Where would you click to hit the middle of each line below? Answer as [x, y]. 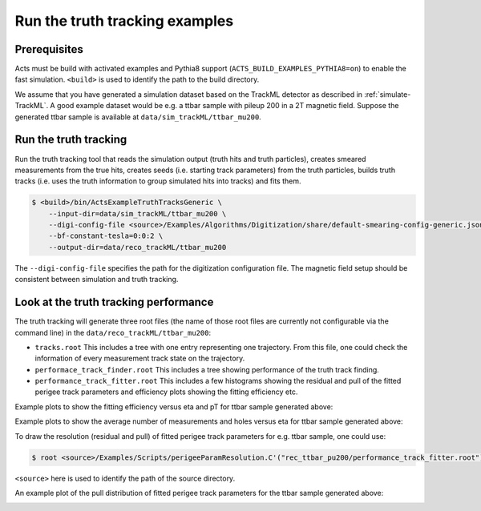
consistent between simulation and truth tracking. [97, 280]
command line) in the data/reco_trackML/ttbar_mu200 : [113, 332]
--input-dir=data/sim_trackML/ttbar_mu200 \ [137, 213]
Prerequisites [49, 49]
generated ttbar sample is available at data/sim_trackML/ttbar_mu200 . [138, 117]
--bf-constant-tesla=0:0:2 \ [106, 236]
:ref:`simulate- [388, 94]
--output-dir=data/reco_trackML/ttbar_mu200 [137, 247]
